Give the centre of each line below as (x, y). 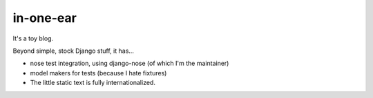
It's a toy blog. (33, 38)
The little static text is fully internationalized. (93, 83)
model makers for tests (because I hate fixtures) (98, 73)
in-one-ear (45, 18)
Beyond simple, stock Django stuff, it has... (74, 51)
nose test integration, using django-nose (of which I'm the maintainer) (130, 63)
